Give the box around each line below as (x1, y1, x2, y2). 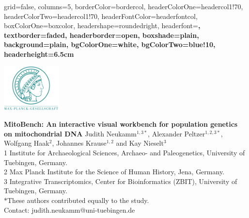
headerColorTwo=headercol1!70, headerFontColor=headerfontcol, (4, 11, 198, 21)
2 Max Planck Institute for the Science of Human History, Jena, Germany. (4, 167, 224, 177)
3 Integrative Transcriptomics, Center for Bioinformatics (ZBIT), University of (4, 176, 237, 186)
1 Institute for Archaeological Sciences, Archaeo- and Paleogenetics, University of (4, 147, 245, 157)
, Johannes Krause (52, 138, 107, 148)
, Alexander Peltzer (148, 128, 205, 138)
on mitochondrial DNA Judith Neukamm (4, 128, 137, 138)
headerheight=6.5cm (4, 49, 74, 59)
